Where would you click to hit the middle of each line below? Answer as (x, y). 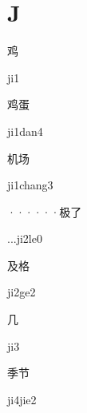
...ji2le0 (25, 238)
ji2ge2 (22, 292)
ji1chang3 (30, 185)
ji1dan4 (25, 131)
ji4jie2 (22, 399)
